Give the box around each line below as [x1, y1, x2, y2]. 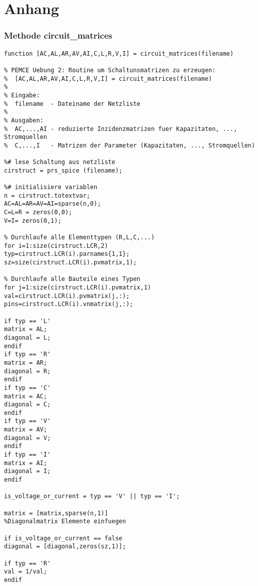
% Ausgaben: [4, 116, 44, 124]
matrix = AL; [4, 326, 47, 333]
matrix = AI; [4, 459, 47, 467]
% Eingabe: [4, 91, 40, 99]
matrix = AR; [4, 359, 47, 366]
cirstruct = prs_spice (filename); [4, 167, 123, 174]
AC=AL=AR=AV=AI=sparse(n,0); [4, 200, 101, 208]
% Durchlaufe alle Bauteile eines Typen [4, 275, 141, 283]
